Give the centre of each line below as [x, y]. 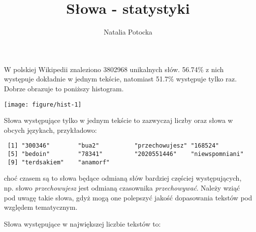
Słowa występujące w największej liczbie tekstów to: [82, 223]
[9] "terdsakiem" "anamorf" [59, 162]
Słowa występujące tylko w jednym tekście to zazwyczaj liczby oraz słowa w [118, 120]
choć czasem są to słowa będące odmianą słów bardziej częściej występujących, [123, 178]
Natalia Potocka [128, 32]
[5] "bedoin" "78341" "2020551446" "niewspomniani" [126, 154]
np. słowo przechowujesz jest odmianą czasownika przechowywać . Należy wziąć [122, 187]
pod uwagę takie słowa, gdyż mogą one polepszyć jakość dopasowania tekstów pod [128, 197]
